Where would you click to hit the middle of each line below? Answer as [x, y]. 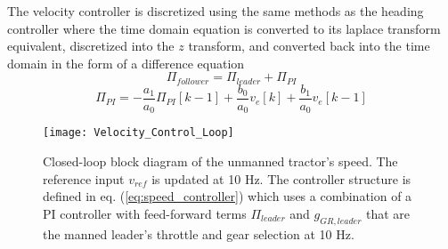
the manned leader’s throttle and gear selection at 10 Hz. [199, 233]
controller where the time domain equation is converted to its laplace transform [224, 28]
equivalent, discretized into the [91, 46]
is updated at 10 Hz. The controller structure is [281, 178]
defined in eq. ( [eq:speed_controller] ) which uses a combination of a [228, 196]
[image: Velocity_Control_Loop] [138, 133]
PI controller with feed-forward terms [145, 213]
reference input [84, 178]
